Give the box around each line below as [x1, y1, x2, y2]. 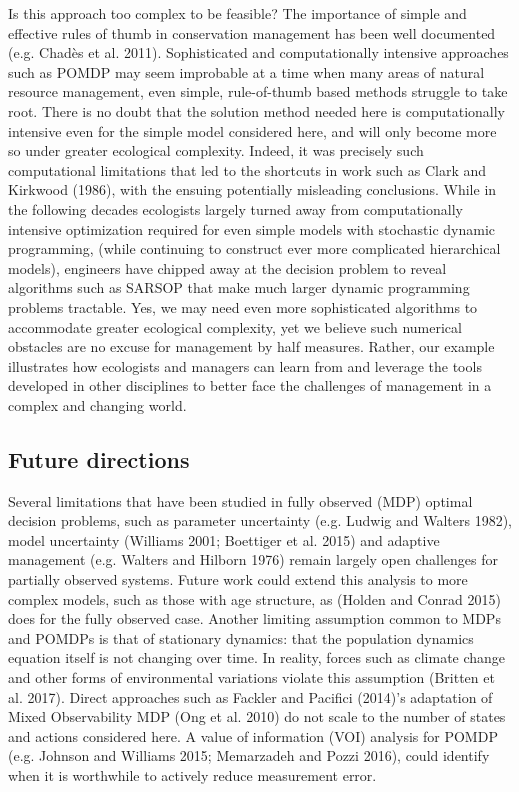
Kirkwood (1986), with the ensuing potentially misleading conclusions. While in [8, 179, 497, 200]
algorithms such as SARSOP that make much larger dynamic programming [8, 277, 470, 298]
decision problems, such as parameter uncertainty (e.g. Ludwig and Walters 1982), [8, 510, 512, 531]
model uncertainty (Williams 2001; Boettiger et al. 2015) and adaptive [8, 529, 440, 550]
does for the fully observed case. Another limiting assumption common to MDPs [8, 608, 501, 629]
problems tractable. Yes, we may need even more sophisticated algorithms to [8, 296, 478, 317]
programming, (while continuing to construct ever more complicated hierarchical [8, 238, 501, 259]
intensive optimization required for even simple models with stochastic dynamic [8, 218, 495, 239]
